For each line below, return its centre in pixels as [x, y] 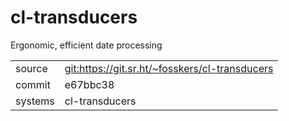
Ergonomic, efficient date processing [86, 45]
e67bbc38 [89, 84]
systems [35, 101]
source [31, 68]
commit [33, 84]
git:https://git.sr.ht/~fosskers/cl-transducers [169, 68]
